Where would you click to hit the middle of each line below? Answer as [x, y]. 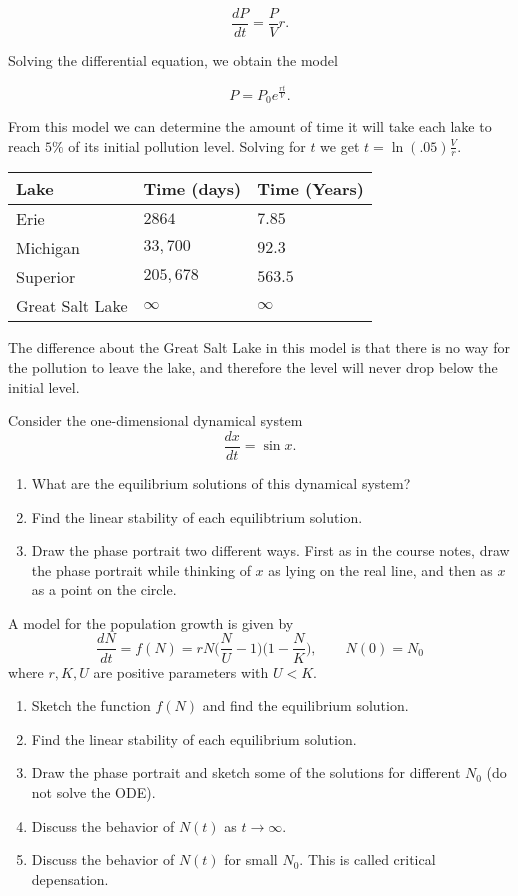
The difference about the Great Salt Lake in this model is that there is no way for [259, 347]
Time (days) [192, 189]
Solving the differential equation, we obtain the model [173, 60]
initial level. [44, 386]
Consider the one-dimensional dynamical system [155, 420]
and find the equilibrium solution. [305, 705]
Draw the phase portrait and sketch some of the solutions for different [246, 772]
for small [251, 859]
